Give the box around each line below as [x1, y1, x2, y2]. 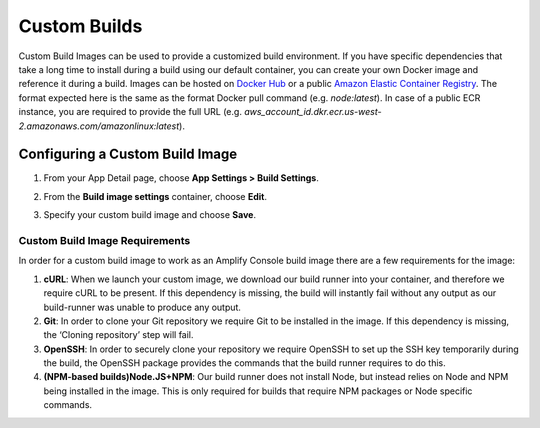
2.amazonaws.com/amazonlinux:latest [18, 120, 180, 132]
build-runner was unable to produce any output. [43, 301, 242, 313]
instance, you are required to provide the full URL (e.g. [18, 106, 242, 118]
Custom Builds [18, 15, 143, 37]
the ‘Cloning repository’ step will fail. [43, 329, 194, 341]
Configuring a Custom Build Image [18, 146, 238, 163]
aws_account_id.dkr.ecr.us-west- [243, 106, 382, 118]
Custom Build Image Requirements [18, 233, 191, 247]
